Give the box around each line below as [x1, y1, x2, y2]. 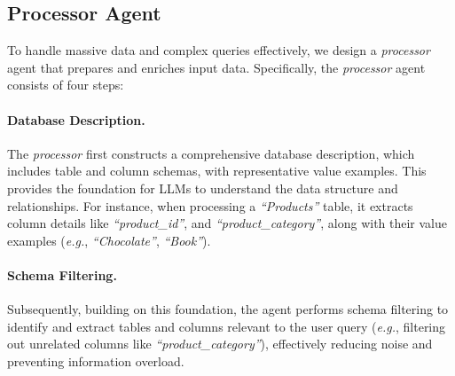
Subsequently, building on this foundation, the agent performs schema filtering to [7, 300, 449, 318]
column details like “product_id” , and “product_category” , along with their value [7, 214, 448, 232]
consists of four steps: [7, 75, 124, 94]
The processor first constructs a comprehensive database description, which [7, 144, 415, 162]
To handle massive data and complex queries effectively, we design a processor [7, 41, 430, 59]
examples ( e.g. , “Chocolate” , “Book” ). [7, 231, 211, 249]
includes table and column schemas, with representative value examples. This [7, 161, 427, 180]
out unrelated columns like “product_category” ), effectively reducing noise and [7, 334, 433, 353]
